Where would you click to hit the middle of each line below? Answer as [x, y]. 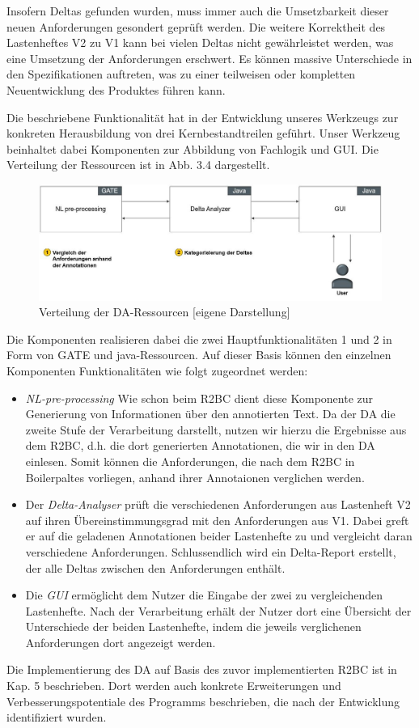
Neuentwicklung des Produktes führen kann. [116, 89]
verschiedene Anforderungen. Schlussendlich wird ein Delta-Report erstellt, [211, 551]
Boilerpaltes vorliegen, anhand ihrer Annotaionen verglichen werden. [195, 477]
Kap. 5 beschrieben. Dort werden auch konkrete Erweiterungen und [174, 686]
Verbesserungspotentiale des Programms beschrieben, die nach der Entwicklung [203, 701]
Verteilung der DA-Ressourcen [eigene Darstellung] [165, 312]
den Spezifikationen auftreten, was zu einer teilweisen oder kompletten [181, 74]
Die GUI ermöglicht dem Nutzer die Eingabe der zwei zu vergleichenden [204, 595]
